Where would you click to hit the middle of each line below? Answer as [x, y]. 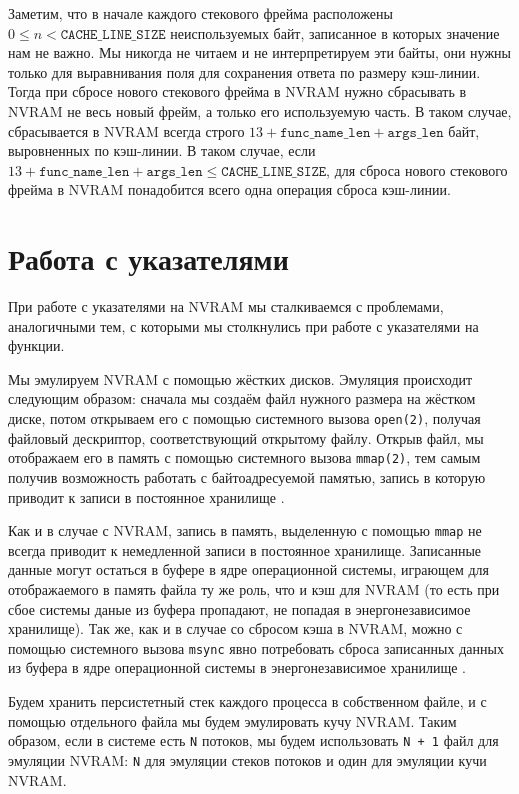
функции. [36, 345]
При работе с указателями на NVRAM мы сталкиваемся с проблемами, [226, 306]
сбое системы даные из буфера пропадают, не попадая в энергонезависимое [239, 608]
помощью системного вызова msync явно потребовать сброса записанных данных [256, 647]
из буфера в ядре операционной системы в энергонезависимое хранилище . [237, 667]
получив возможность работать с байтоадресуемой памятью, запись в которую [247, 476]
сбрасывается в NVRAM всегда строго [126, 130]
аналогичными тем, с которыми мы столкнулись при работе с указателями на [243, 325]
